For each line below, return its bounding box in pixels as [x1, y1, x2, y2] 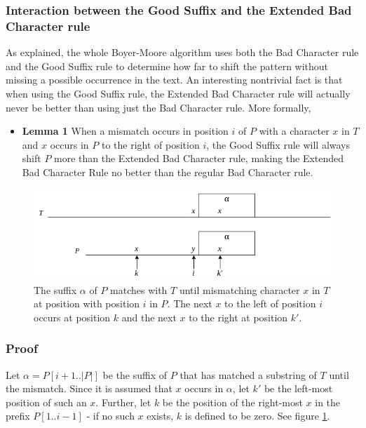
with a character [259, 123, 330, 138]
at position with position [34, 296, 140, 311]
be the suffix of [102, 367, 168, 382]
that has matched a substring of [179, 367, 317, 382]
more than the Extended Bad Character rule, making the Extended [54, 151, 344, 166]
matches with [110, 282, 168, 297]
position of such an [6, 394, 87, 409]
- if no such [86, 408, 135, 423]
